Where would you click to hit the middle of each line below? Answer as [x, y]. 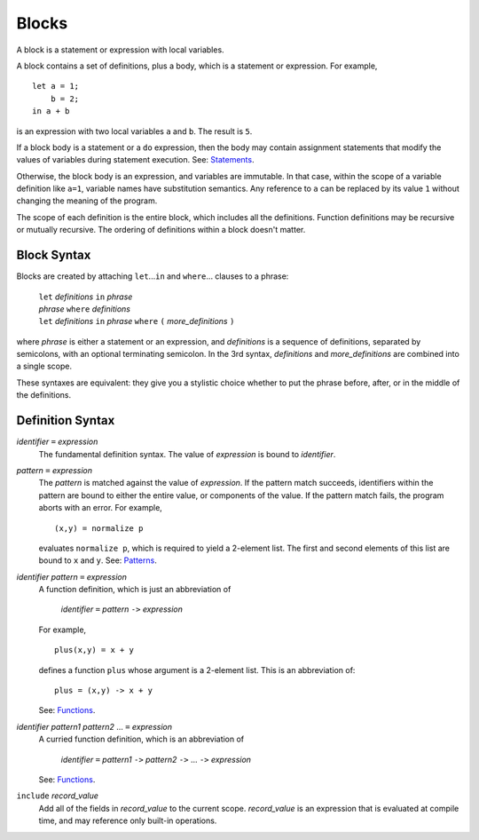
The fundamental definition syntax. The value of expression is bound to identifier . [187, 454]
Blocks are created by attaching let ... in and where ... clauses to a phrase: [153, 276]
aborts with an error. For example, [101, 508]
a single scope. [44, 366]
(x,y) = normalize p [99, 528]
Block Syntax [54, 255]
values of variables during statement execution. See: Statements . [135, 160]
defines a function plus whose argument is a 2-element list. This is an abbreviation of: [197, 670]
